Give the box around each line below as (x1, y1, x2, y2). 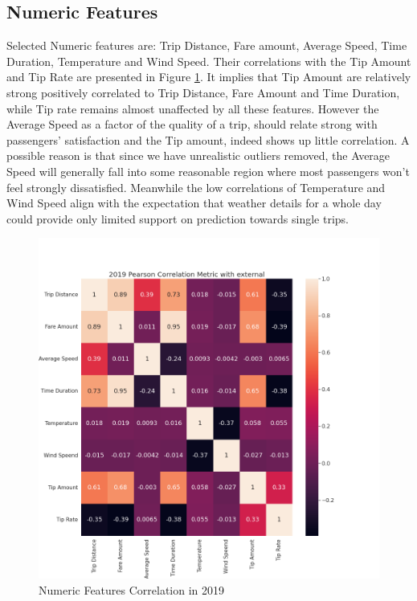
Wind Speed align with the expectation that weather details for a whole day (6, 194, 382, 211)
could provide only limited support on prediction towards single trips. (6, 210, 350, 227)
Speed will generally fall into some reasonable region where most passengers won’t (6, 162, 410, 179)
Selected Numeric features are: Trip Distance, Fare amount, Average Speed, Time (6, 37, 407, 54)
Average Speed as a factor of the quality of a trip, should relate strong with (6, 116, 378, 133)
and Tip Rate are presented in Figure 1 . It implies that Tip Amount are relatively (6, 68, 411, 85)
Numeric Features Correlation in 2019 (39, 581, 225, 598)
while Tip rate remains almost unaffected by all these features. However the (6, 100, 379, 117)
